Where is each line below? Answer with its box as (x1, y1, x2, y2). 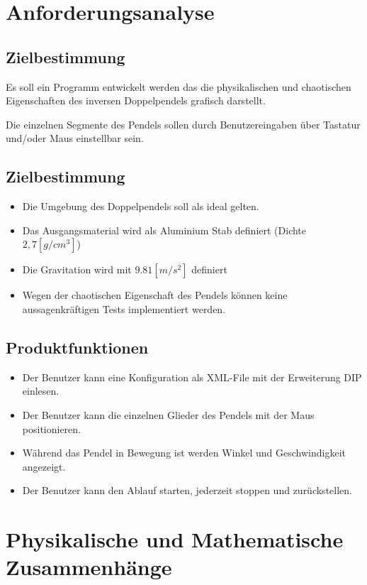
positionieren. (22, 421, 81, 436)
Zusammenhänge (6, 552, 172, 581)
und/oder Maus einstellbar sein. (6, 131, 144, 146)
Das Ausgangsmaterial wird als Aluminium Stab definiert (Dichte (22, 222, 307, 237)
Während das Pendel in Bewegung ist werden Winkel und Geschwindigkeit (22, 445, 346, 460)
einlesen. (22, 383, 60, 398)
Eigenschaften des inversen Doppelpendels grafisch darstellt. (6, 93, 266, 108)
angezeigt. (22, 459, 66, 474)
